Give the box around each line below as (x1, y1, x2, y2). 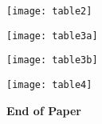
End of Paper (6, 102, 81, 118)
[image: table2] (6, 6, 92, 17)
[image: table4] (6, 78, 92, 90)
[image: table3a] (6, 30, 98, 42)
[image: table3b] (6, 54, 98, 66)
